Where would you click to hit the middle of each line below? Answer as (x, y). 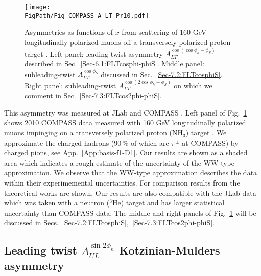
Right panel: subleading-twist (70, 85)
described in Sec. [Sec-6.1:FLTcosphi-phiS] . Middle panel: (114, 63)
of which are (150, 142)
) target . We (206, 133)
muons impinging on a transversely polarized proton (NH (94, 133)
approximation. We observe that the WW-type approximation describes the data (131, 172)
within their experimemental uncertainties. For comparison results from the (122, 183)
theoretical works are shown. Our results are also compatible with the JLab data (130, 192)
